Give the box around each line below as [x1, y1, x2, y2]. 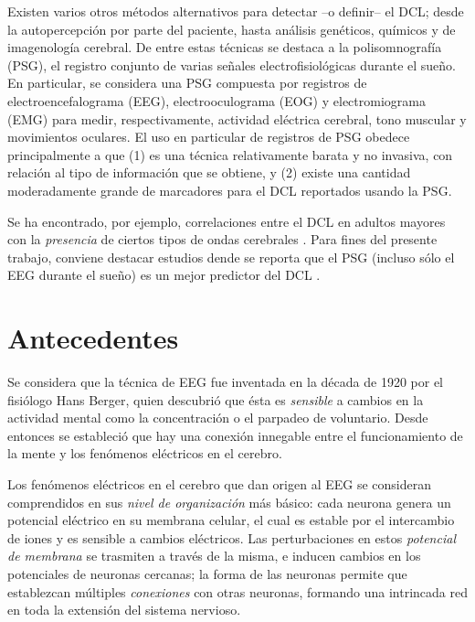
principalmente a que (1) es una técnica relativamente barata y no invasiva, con [7, 145, 453, 164]
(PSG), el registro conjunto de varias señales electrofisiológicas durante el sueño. [7, 55, 457, 74]
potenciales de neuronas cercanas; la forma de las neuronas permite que [7, 563, 407, 583]
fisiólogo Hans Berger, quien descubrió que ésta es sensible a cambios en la [7, 390, 424, 409]
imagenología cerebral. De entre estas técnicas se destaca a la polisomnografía [7, 38, 442, 57]
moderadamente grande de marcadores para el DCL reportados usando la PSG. [7, 180, 452, 199]
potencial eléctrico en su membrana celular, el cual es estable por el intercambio [7, 510, 455, 530]
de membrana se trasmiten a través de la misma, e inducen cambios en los [7, 546, 421, 565]
